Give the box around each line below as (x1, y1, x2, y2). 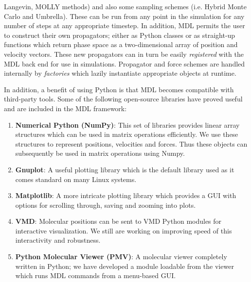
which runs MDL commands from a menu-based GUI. (15, 270, 176, 281)
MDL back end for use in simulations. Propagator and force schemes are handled (4, 58, 245, 68)
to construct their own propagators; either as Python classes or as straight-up (4, 30, 235, 40)
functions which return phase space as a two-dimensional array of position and (4, 39, 238, 50)
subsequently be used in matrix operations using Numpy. (15, 148, 185, 158)
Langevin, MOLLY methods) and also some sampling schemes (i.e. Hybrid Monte (4, 1, 247, 11)
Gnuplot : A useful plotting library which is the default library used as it (15, 164, 234, 174)
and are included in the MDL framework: (4, 103, 127, 113)
